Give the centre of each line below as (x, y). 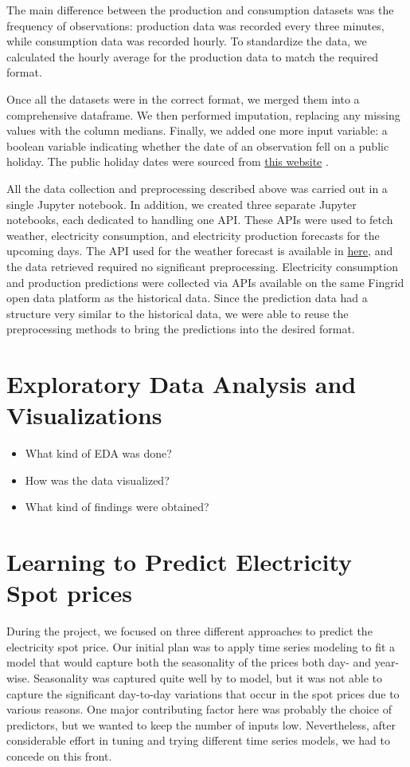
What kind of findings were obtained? (117, 507)
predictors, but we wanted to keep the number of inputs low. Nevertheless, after (201, 724)
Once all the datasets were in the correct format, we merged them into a (183, 98)
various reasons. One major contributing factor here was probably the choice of (199, 709)
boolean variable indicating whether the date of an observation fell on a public (198, 146)
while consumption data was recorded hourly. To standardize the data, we (187, 41)
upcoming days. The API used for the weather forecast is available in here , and (200, 251)
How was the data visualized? (97, 480)
